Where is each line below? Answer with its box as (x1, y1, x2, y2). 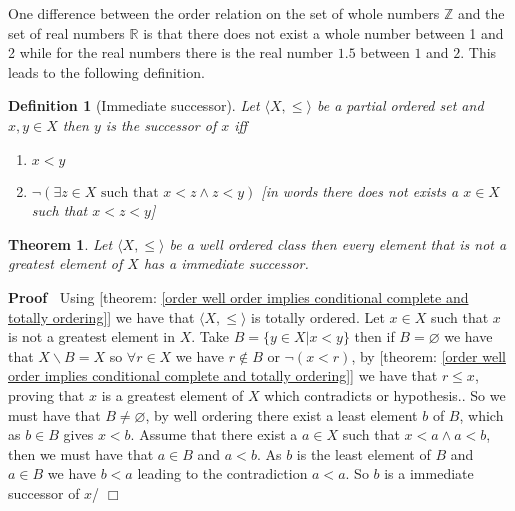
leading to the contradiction (137, 463, 308, 484)
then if (354, 326, 395, 347)
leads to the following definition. (8, 61, 205, 82)
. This (460, 42, 497, 63)
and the (457, 3, 505, 23)
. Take (191, 326, 229, 347)
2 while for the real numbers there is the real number (8, 42, 334, 63)
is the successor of (105, 114, 217, 135)
